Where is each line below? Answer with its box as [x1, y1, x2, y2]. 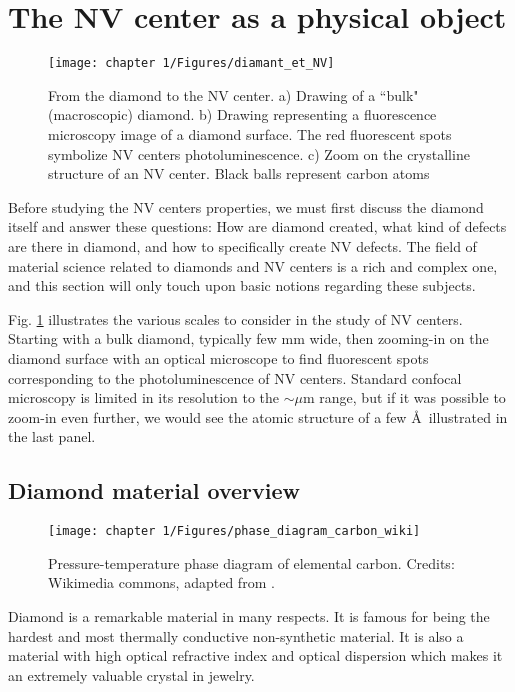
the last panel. [8, 426, 96, 447]
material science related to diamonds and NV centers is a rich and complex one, [8, 255, 498, 276]
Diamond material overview [8, 475, 300, 506]
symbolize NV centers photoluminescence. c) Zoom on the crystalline [48, 143, 470, 164]
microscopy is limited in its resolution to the [8, 387, 280, 408]
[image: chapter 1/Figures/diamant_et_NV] [48, 56, 335, 71]
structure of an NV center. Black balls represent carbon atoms [48, 163, 430, 184]
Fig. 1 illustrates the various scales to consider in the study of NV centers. [8, 308, 463, 329]
